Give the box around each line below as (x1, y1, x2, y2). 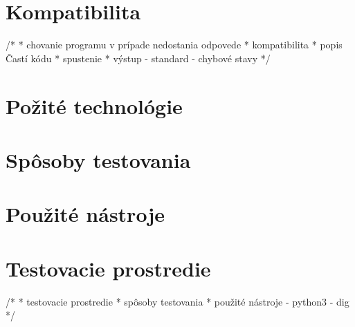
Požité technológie (6, 91, 183, 120)
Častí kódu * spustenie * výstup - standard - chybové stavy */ (6, 50, 271, 65)
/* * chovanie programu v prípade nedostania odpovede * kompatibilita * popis (6, 37, 343, 52)
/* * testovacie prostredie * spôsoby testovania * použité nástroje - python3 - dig (6, 294, 349, 308)
